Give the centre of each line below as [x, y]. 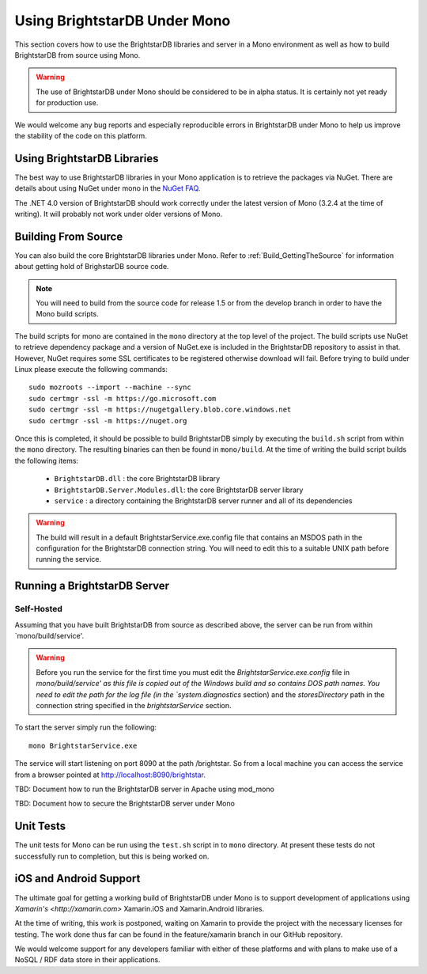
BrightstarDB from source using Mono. [77, 55]
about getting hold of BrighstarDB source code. [92, 267]
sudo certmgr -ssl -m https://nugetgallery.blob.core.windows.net [160, 410]
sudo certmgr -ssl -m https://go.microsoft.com [123, 398]
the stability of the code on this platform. [81, 135]
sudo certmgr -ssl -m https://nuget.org [108, 421]
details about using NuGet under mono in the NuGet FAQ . [108, 188]
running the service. [69, 559]
